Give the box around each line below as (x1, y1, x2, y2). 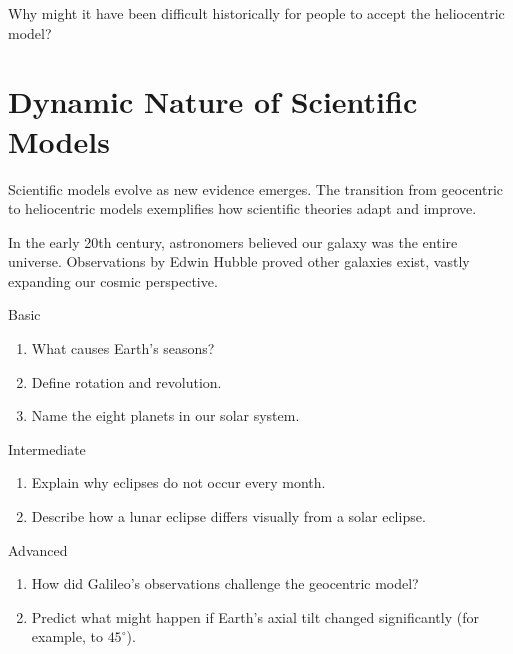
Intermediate (8, 438, 86, 459)
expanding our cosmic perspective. (8, 270, 218, 291)
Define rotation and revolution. (31, 371, 222, 392)
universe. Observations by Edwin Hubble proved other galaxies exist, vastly (8, 251, 470, 272)
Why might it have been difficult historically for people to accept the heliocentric (8, 3, 505, 23)
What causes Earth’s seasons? (31, 338, 215, 359)
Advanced (8, 539, 68, 560)
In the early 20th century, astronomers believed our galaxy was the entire (8, 231, 458, 252)
